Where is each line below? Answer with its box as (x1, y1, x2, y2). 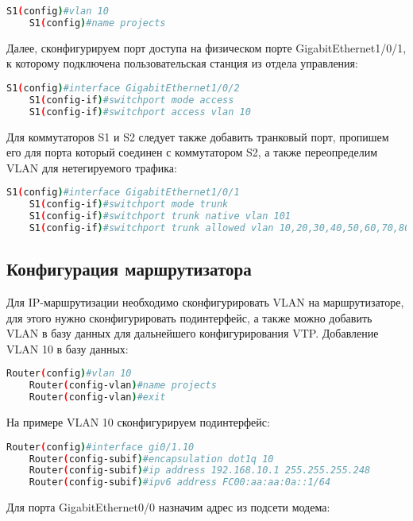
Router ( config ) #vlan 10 (6, 368, 132, 380)
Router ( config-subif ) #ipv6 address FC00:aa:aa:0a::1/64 (29, 477, 331, 488)
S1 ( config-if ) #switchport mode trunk (29, 199, 229, 210)
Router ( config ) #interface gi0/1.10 (6, 441, 195, 453)
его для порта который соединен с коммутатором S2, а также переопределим (6, 144, 377, 160)
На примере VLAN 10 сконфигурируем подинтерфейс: (6, 414, 270, 430)
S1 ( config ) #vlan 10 (6, 6, 109, 17)
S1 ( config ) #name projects (29, 17, 166, 29)
